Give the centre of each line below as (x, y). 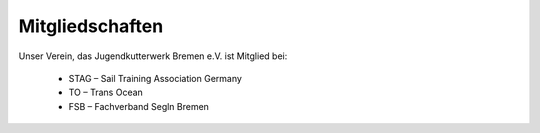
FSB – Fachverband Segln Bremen (139, 106)
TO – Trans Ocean (106, 92)
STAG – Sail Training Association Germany (155, 78)
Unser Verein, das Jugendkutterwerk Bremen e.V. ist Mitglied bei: (153, 56)
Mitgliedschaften (91, 26)
